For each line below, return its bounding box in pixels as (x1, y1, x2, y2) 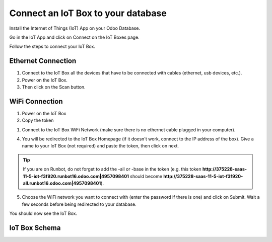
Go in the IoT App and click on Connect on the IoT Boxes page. (9, 34, 140, 40)
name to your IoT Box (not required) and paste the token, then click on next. (22, 143, 179, 149)
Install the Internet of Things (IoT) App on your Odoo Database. (9, 25, 141, 31)
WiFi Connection (9, 97, 63, 106)
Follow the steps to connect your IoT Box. (9, 43, 96, 50)
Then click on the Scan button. (22, 84, 86, 90)
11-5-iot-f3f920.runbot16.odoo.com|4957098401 (23, 173, 129, 179)
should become (130, 173, 163, 179)
